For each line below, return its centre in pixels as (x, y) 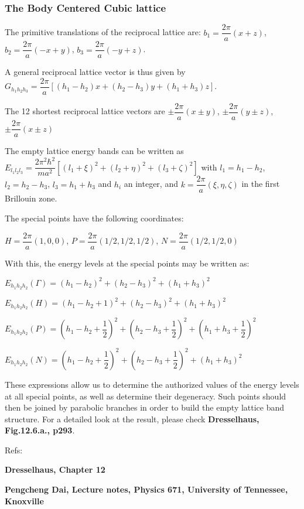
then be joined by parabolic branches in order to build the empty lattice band (145, 407)
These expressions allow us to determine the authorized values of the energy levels (152, 384)
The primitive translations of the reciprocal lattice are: (103, 32)
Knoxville (24, 501)
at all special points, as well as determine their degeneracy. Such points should (146, 396)
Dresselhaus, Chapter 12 (55, 469)
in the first (261, 184)
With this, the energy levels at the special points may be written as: (127, 263)
